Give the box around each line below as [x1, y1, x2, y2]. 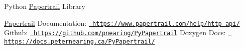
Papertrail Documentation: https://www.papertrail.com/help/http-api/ [4, 17, 240, 28]
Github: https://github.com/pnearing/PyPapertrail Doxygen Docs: [4, 27, 226, 38]
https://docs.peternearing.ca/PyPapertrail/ [4, 38, 155, 45]
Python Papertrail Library [4, 1, 85, 11]
